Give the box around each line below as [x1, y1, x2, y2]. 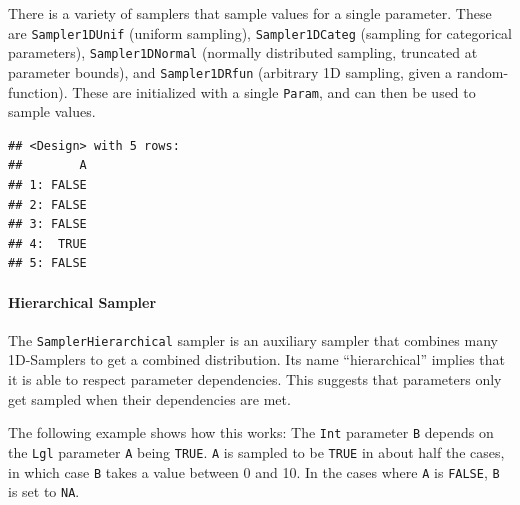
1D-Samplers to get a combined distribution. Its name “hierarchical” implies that [8, 349, 505, 370]
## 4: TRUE [8, 236, 87, 251]
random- [456, 61, 509, 82]
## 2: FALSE [8, 197, 87, 212]
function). [8, 81, 68, 102]
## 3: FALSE [8, 217, 87, 232]
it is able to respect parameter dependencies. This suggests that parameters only [8, 369, 502, 390]
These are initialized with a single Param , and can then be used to [72, 81, 476, 102]
